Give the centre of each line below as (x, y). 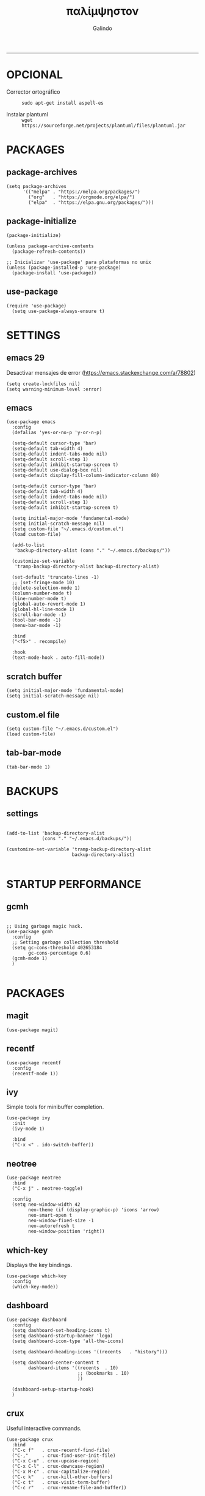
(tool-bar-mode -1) (37, 620)
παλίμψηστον (103, 11)
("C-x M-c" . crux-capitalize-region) (61, 1472)
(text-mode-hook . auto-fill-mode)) (58, 658)
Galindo (103, 28)
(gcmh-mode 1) (30, 958)
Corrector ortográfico (33, 92)
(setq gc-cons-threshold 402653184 (57, 947)
